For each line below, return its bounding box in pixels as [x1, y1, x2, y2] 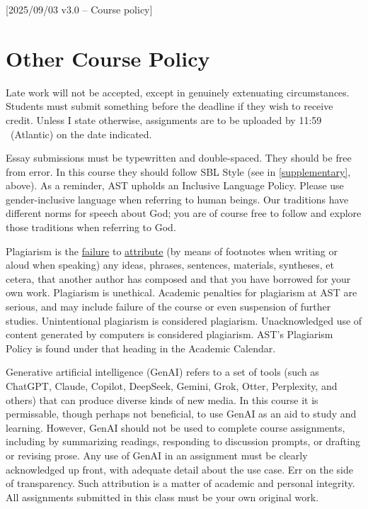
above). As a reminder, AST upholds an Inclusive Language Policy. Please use [6, 178, 344, 193]
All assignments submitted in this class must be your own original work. [6, 489, 319, 504]
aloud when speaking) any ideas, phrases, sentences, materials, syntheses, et [6, 257, 334, 272]
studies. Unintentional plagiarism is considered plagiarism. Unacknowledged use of [6, 313, 362, 328]
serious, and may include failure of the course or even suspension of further [6, 299, 331, 314]
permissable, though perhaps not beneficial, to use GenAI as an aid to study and [6, 406, 357, 421]
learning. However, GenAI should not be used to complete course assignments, [6, 420, 345, 435]
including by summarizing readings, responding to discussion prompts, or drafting [6, 434, 360, 449]
